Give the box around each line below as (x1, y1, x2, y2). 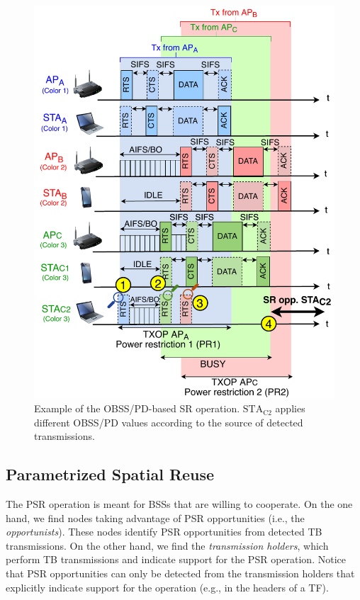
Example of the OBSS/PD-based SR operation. (34, 401, 240, 416)
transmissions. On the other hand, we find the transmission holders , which (6, 538, 329, 553)
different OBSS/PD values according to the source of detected (34, 414, 303, 429)
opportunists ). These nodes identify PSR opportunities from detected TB (6, 524, 322, 539)
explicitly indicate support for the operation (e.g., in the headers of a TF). (6, 579, 329, 594)
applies (275, 401, 305, 416)
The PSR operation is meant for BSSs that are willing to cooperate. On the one (6, 497, 353, 511)
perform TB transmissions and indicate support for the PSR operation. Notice (6, 552, 346, 567)
